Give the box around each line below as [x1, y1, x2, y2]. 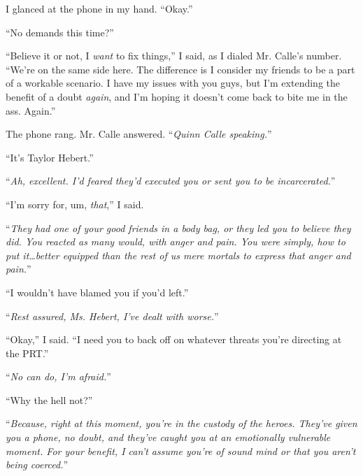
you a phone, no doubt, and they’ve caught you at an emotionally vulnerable [6, 430, 331, 445]
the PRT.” [6, 345, 49, 360]
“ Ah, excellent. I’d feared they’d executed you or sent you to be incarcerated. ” [6, 173, 336, 188]
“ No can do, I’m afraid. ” [6, 369, 111, 384]
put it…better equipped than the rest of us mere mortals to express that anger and [6, 247, 351, 262]
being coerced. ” [6, 457, 69, 472]
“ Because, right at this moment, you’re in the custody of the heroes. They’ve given [6, 416, 357, 431]
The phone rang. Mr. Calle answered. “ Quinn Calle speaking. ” [6, 127, 272, 141]
